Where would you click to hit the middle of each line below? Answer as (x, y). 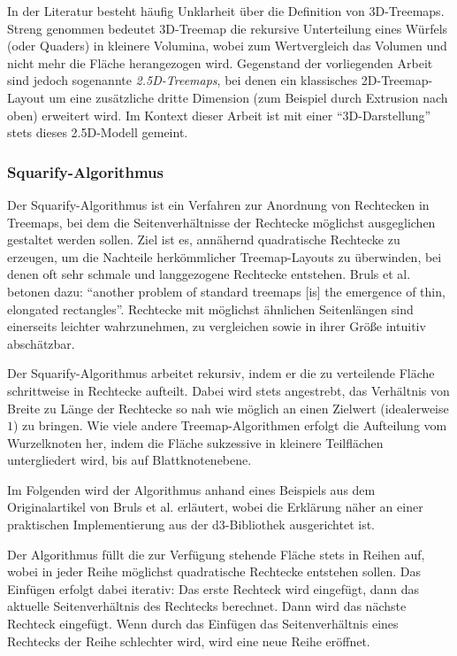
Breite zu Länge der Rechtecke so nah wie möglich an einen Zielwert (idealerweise (228, 408)
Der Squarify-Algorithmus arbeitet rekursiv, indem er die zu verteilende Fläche (221, 373)
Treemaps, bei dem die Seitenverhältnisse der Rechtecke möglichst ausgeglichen (221, 222)
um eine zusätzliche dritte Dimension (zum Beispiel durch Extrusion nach (248, 97)
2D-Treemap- (397, 80)
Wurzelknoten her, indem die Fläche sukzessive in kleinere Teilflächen (195, 442)
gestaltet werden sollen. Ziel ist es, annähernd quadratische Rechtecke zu (204, 239)
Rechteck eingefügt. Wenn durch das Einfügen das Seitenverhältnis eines (203, 624)
